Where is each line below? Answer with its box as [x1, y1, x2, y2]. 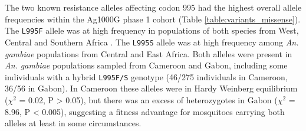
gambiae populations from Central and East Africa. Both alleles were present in [5, 47, 292, 60]
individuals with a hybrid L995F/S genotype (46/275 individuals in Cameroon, [5, 70, 288, 83]
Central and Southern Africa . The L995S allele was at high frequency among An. [5, 35, 299, 48]
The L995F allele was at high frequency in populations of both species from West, [5, 24, 299, 37]
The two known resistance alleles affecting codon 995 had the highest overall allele [5, 1, 302, 13]
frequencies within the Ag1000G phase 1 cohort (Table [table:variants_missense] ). [5, 12, 301, 25]
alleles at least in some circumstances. [5, 117, 142, 129]
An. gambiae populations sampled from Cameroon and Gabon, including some [5, 59, 288, 71]
